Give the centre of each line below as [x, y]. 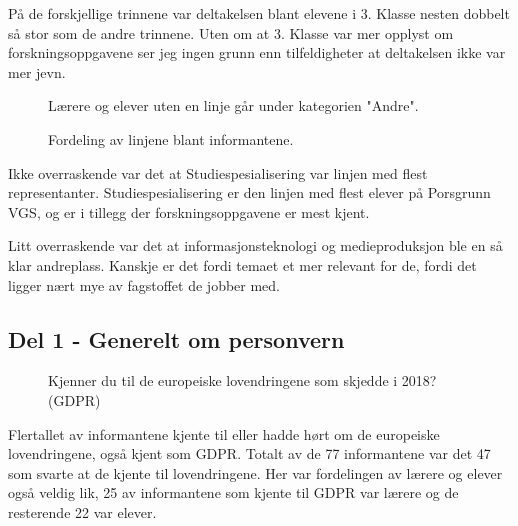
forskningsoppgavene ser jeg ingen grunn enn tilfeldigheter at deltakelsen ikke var [257, 52]
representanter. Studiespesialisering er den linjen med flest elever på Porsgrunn [249, 192]
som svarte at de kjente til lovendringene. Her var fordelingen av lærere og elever [255, 472]
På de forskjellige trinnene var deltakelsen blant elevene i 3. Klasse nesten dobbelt [259, 13]
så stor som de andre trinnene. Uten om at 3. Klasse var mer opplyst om [231, 32]
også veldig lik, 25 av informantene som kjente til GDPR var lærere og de [233, 492]
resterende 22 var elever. [82, 511]
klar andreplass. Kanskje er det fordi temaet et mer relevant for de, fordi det [242, 264]
